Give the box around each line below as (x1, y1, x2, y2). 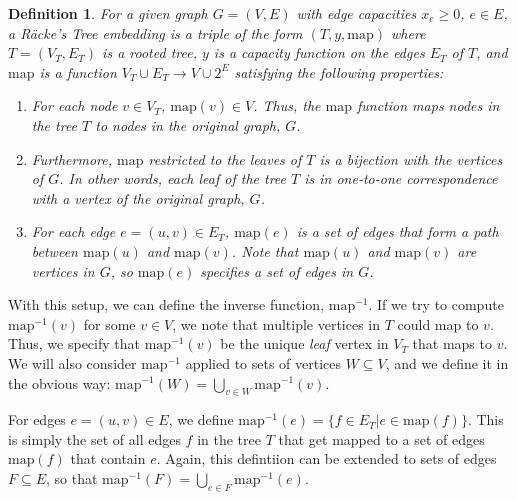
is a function (39, 61, 117, 82)
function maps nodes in (357, 95, 500, 116)
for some (83, 313, 136, 334)
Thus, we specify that (8, 333, 140, 354)
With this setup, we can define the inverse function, (8, 294, 325, 315)
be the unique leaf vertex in (220, 333, 389, 354)
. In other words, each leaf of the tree (59, 168, 287, 189)
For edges (8, 409, 66, 430)
